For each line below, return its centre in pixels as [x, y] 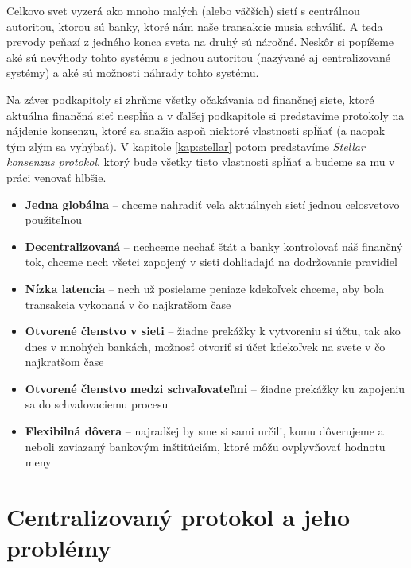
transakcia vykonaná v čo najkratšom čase [128, 304]
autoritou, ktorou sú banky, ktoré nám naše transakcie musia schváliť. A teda [195, 26]
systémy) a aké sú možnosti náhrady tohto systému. [133, 73]
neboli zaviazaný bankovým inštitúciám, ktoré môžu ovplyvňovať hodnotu [205, 446]
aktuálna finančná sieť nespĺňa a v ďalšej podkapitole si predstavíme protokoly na [205, 115]
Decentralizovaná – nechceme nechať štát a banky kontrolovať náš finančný [214, 246]
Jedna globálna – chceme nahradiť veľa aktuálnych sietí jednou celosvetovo [212, 204]
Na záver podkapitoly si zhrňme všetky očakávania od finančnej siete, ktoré [190, 99]
